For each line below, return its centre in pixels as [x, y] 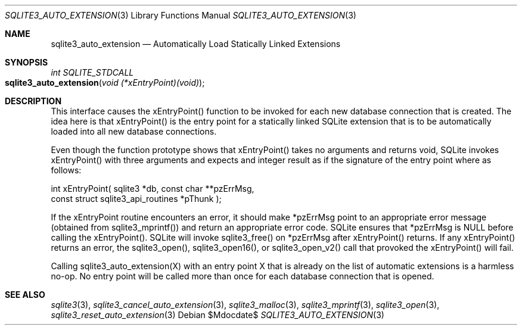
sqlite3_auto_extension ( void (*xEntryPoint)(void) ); [105, 82]
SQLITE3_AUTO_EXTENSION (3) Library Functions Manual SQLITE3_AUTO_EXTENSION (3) [181, 15]
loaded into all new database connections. [134, 131]
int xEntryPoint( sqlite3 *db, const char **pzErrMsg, [153, 189]
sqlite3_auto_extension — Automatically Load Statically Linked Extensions [196, 44]
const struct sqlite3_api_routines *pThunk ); [136, 199]
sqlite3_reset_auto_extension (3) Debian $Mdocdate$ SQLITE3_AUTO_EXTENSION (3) [218, 315]
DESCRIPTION [33, 101]
